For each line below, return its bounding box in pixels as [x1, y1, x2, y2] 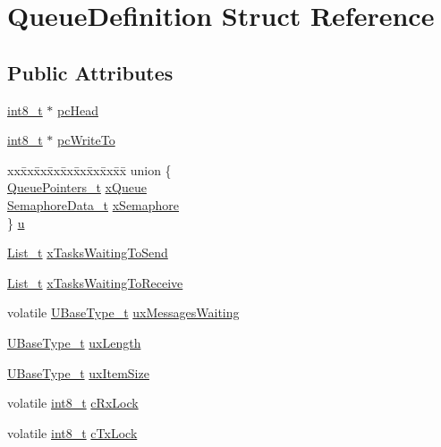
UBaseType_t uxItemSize [7, 363, 149, 382]
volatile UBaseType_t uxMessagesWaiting [7, 303, 240, 322]
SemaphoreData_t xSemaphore [7, 195, 180, 214]
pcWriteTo [57, 131, 115, 149]
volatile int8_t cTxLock [7, 423, 138, 442]
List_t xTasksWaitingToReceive [7, 273, 183, 291]
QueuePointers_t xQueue [7, 178, 147, 197]
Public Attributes [7, 58, 174, 86]
